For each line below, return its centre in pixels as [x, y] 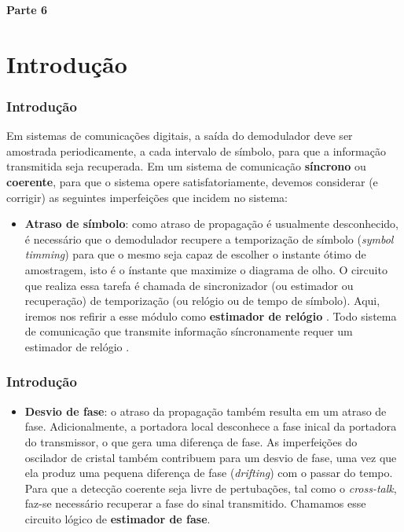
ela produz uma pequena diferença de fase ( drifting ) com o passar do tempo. [209, 473]
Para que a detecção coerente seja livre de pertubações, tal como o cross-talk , [211, 488]
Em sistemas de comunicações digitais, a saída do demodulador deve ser [180, 136]
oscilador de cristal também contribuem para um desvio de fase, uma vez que [211, 457]
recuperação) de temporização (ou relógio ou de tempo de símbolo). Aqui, [202, 301]
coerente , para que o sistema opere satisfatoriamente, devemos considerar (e [192, 181]
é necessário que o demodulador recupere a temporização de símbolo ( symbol [209, 238]
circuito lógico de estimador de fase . [118, 518]
